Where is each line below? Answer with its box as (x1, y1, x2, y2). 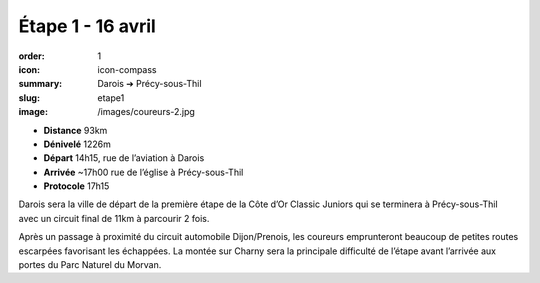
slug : (18, 91, 40, 104)
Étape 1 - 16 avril (18, 15, 157, 37)
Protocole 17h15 (43, 180, 110, 192)
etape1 (97, 91, 125, 104)
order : (18, 50, 45, 62)
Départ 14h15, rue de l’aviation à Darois (43, 152, 205, 164)
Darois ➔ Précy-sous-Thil (97, 78, 202, 90)
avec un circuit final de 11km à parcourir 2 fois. (18, 212, 210, 224)
